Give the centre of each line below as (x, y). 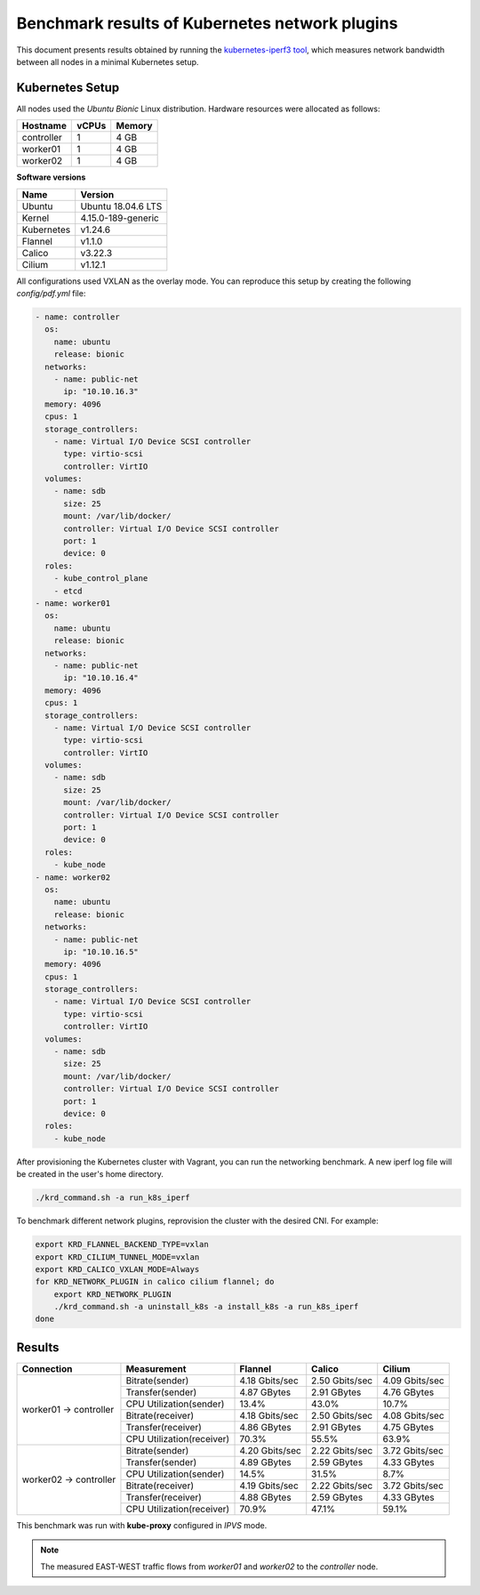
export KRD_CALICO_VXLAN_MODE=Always (117, 1269)
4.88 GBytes (266, 1497)
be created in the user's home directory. (90, 1174)
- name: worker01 (73, 603)
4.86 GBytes (266, 1427)
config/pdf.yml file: (51, 294)
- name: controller (77, 317)
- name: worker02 (73, 877)
